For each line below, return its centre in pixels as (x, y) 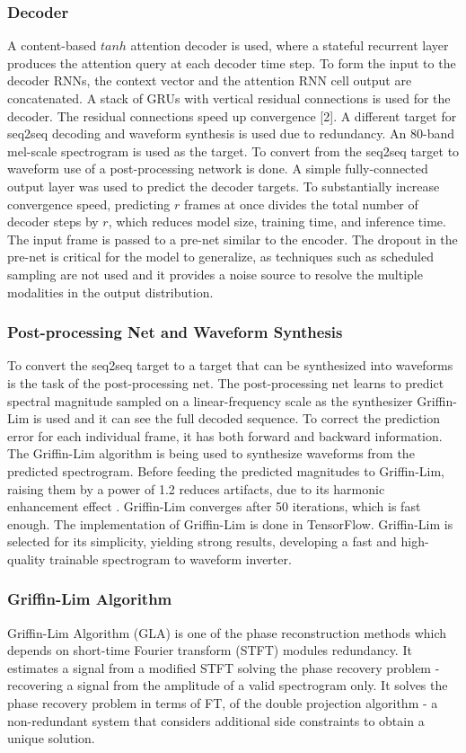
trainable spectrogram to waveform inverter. (171, 558)
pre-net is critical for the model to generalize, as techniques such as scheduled (221, 257)
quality (26, 558)
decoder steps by (53, 221)
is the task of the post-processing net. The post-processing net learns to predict (226, 382)
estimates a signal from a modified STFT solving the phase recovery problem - (224, 667)
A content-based (52, 45)
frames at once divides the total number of (301, 204)
